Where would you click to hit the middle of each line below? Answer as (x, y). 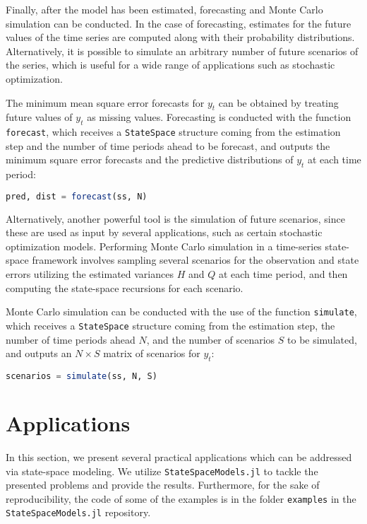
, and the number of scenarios (211, 339)
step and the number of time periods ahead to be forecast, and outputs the (168, 145)
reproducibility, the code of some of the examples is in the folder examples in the (181, 498)
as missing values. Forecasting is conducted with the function (219, 117)
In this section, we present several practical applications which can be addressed (179, 456)
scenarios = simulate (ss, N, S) (82, 376)
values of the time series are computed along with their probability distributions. (180, 37)
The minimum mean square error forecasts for (105, 102)
